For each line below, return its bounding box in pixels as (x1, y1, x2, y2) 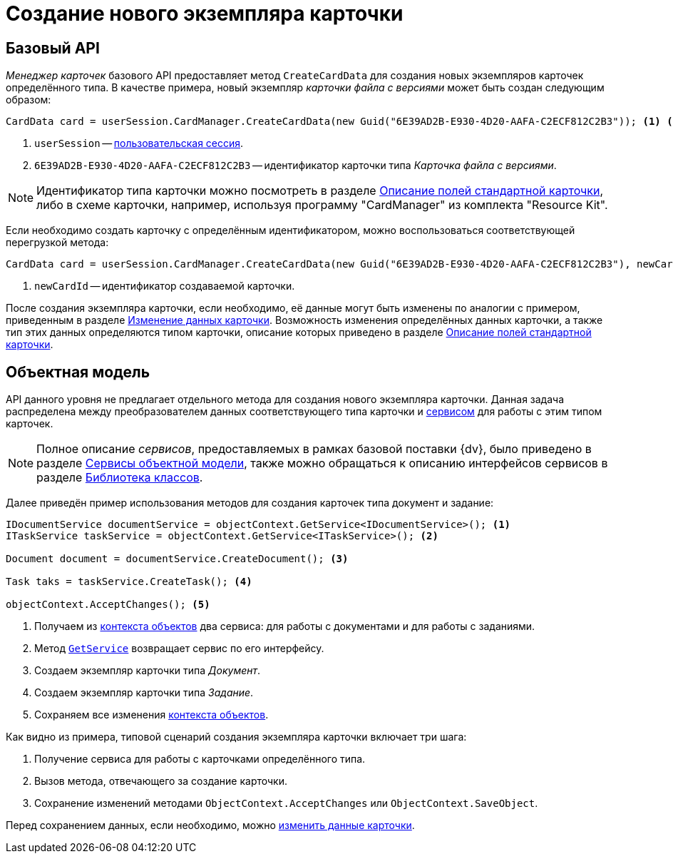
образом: (6, 93, 51, 106)
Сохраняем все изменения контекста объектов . (34, 708, 269, 721)
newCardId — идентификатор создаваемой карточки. (34, 280, 295, 293)
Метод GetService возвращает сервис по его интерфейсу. (34, 642, 324, 655)
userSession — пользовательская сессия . (34, 137, 244, 150)
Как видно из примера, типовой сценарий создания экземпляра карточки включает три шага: (6, 731, 467, 743)
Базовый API (6, 39, 100, 57)
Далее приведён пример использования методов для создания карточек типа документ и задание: (6, 497, 494, 509)
